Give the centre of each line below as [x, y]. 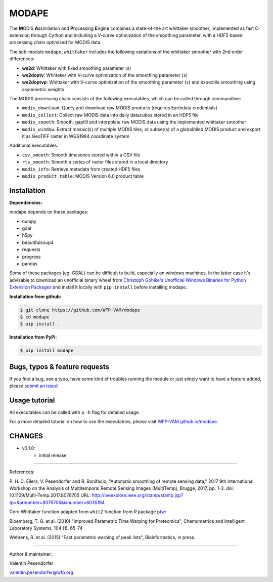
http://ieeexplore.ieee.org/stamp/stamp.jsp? [138, 495]
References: [22, 472]
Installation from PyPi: [33, 337]
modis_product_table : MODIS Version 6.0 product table [83, 176]
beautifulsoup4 [38, 242]
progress [31, 257]
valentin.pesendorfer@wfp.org [41, 572]
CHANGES [26, 436]
